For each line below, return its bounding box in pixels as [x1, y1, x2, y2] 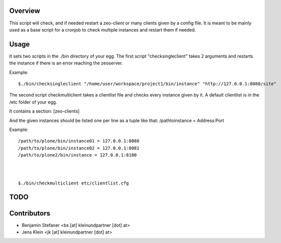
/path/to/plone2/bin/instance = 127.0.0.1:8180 [18, 152, 137, 158]
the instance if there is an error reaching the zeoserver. [9, 60, 123, 66]
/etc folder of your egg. [9, 99, 57, 105]
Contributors [9, 209, 50, 217]
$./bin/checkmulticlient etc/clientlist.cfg [18, 180, 129, 186]
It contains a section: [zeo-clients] [9, 108, 80, 114]
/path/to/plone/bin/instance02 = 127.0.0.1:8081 [18, 145, 139, 151]
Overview [9, 6, 40, 15]
